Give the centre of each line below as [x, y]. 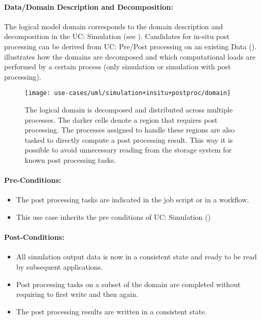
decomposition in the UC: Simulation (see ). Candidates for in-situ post [117, 36]
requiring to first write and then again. [77, 294]
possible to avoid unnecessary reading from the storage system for [128, 150]
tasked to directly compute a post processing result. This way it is [129, 139]
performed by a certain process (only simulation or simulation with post [118, 67]
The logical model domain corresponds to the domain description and [114, 26]
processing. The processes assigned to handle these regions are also [130, 130]
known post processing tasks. [70, 159]
